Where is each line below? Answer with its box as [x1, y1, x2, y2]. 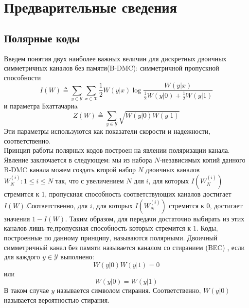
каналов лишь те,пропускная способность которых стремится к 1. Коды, [4, 223, 218, 233]
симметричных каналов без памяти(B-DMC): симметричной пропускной [4, 63, 219, 73]
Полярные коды [4, 30, 80, 45]
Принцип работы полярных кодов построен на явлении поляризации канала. [4, 145, 230, 155]
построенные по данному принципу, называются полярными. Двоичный [4, 232, 217, 242]
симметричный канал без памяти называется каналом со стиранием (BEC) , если [4, 242, 245, 252]
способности [4, 72, 41, 82]
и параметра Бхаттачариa [4, 101, 78, 111]
